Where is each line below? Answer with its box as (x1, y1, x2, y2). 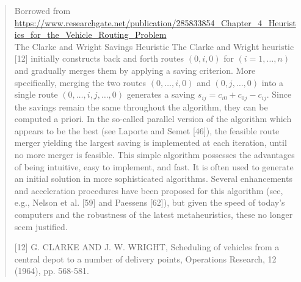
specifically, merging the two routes (14, 76, 147, 89)
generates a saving (126, 88, 195, 101)
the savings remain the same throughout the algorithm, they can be (14, 100, 268, 113)
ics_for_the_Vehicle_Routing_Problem (14, 28, 167, 41)
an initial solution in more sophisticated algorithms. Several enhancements (14, 172, 292, 185)
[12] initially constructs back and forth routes (14, 52, 184, 65)
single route (14, 88, 58, 101)
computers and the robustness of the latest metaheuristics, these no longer (14, 208, 293, 220)
